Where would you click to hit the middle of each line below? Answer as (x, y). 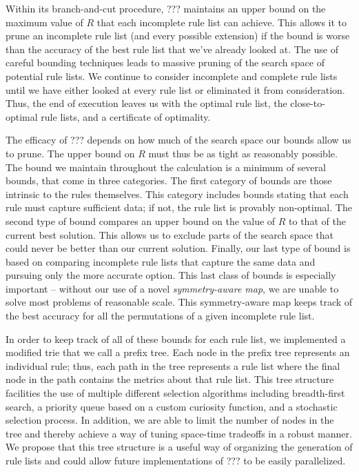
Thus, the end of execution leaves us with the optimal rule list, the (146, 103)
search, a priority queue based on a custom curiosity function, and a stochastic (172, 406)
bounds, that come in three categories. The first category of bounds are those (169, 180)
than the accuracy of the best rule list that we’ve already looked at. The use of (172, 49)
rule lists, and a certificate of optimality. (126, 116)
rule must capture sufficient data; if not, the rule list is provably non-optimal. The (179, 207)
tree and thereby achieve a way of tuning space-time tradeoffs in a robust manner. (179, 433)
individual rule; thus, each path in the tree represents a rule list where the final (173, 365)
